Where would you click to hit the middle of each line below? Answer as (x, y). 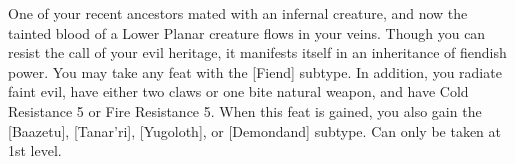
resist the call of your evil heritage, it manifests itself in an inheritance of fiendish (257, 52)
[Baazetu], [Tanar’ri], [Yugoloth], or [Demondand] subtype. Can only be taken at (255, 130)
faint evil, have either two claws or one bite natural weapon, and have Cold (238, 91)
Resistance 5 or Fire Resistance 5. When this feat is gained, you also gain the (245, 110)
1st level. (35, 150)
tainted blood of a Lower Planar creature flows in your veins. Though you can (247, 32)
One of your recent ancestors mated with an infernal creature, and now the (238, 13)
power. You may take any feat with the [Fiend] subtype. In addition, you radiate (255, 71)
